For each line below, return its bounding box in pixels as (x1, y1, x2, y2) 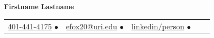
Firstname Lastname (4, 1, 74, 11)
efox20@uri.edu (66, 20, 117, 32)
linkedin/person (131, 20, 184, 32)
